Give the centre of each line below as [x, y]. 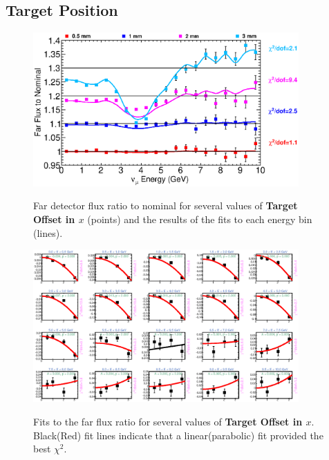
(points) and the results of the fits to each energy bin [200, 219]
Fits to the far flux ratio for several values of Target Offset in [168, 421]
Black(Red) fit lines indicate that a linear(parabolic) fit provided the [178, 435]
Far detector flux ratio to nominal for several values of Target [166, 205]
